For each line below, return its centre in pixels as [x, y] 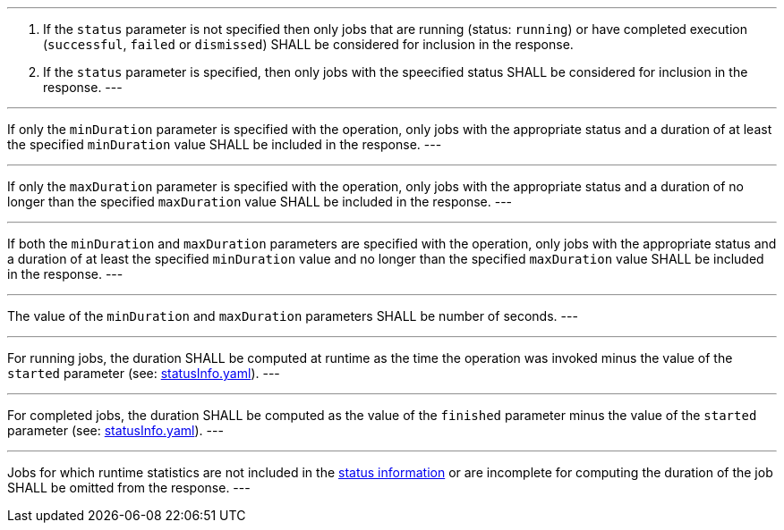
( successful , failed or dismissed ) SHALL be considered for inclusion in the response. [308, 44]
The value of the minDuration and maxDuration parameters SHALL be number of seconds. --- [293, 316]
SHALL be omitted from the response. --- [129, 488]
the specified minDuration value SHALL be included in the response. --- [225, 144]
